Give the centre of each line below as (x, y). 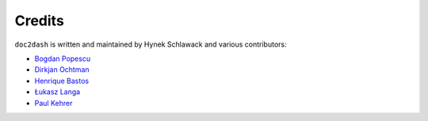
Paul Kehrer (53, 103)
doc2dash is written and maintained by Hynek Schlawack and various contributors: (151, 44)
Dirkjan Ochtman (62, 70)
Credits (40, 21)
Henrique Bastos (62, 81)
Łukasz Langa (57, 92)
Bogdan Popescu (63, 59)
